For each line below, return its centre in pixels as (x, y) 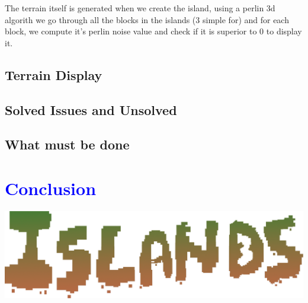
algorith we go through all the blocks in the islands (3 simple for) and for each (147, 19)
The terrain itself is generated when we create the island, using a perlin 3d (140, 8)
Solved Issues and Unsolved (91, 109)
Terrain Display (54, 74)
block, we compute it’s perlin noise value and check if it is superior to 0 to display (153, 31)
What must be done (67, 144)
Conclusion (51, 188)
